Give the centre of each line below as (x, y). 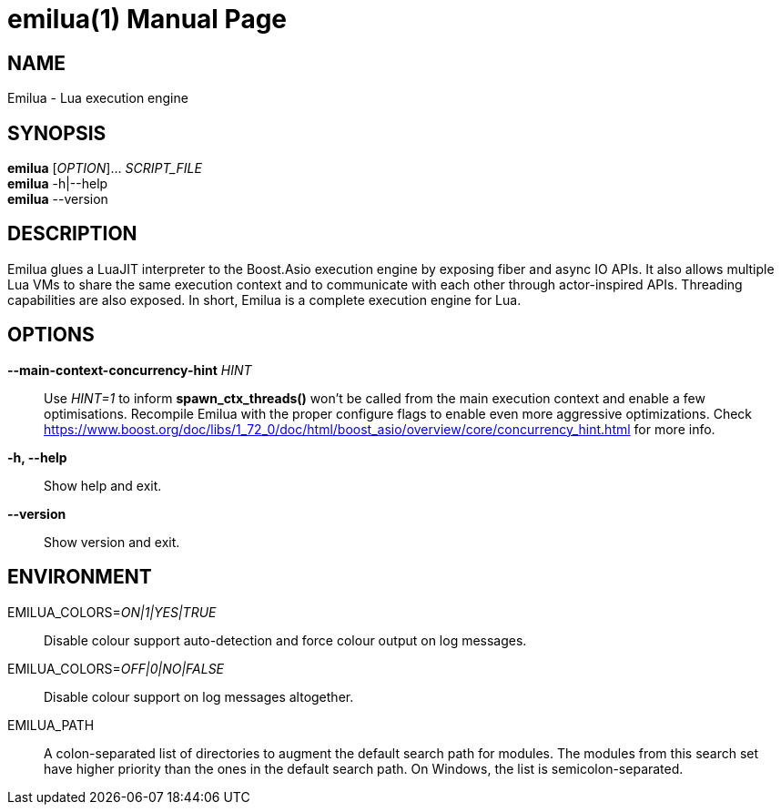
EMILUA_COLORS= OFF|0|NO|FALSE (116, 668)
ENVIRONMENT (80, 577)
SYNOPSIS (57, 133)
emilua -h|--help (58, 184)
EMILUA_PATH (51, 725)
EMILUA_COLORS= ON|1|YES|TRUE (112, 612)
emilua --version (58, 199)
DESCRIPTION (72, 234)
